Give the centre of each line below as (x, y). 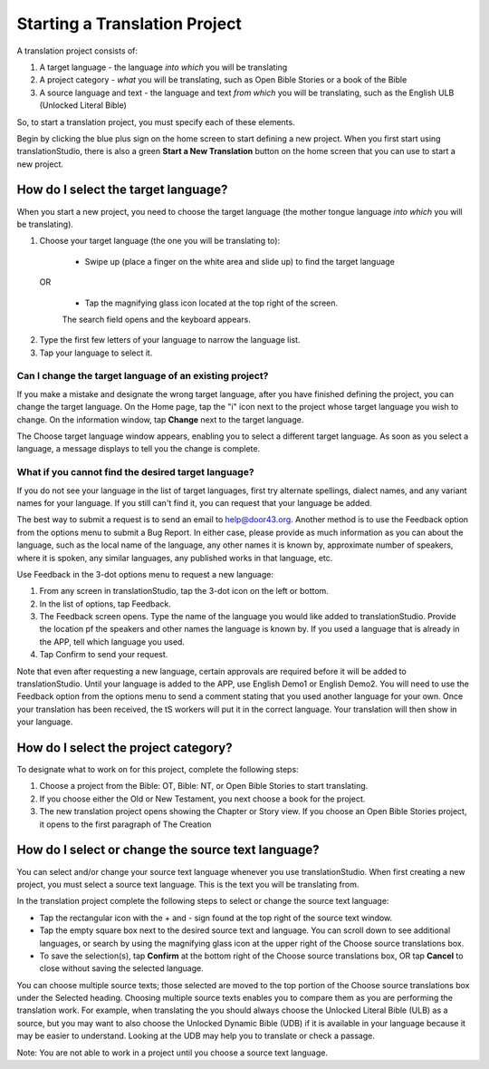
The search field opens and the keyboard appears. (156, 319)
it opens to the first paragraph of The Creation (125, 824)
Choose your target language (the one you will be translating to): (160, 241)
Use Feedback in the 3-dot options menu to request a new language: (145, 574)
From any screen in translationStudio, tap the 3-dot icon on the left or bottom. (184, 591)
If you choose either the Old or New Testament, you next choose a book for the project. (202, 799)
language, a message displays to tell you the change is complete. (139, 449)
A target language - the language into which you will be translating (163, 67)
